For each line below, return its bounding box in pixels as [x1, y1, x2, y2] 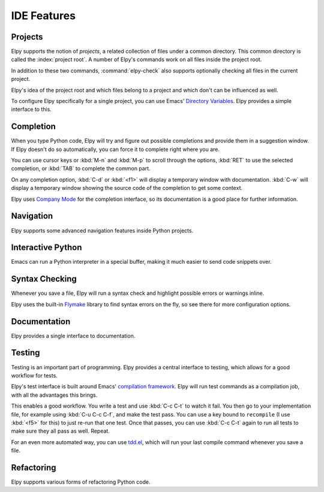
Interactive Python [11, 243, 82, 253]
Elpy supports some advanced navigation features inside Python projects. [11, 227, 194, 234]
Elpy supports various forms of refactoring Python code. [11, 478, 151, 485]
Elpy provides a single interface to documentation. [11, 332, 136, 339]
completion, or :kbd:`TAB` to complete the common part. [11, 165, 151, 172]
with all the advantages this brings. [11, 391, 98, 399]
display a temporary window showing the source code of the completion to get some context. [11, 185, 243, 192]
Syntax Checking [11, 274, 77, 284]
